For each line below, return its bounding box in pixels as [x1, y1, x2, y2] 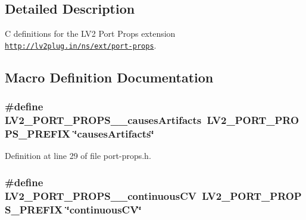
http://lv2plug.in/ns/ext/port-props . [5, 39, 157, 51]
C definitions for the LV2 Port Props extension [5, 27, 176, 40]
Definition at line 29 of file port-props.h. [5, 149, 151, 162]
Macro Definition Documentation [5, 68, 214, 86]
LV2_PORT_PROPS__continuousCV [5, 188, 196, 203]
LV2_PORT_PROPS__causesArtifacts [5, 113, 202, 127]
